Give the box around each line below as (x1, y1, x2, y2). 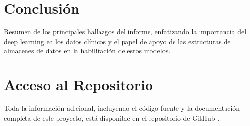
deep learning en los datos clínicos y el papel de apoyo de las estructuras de (4, 36, 231, 46)
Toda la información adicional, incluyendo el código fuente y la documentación (4, 103, 240, 113)
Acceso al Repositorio (4, 75, 153, 95)
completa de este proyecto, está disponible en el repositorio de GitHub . (4, 112, 220, 123)
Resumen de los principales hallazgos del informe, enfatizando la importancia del (4, 26, 247, 37)
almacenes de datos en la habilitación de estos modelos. (4, 46, 171, 56)
